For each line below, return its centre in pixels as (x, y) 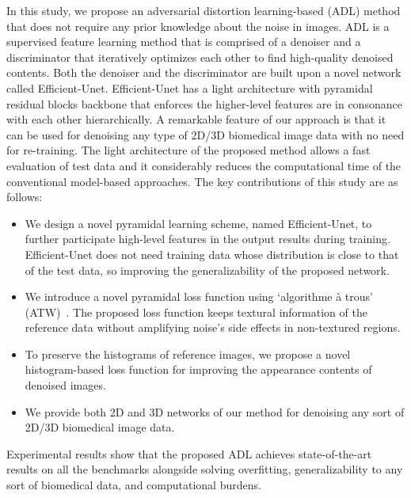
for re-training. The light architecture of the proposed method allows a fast (188, 150)
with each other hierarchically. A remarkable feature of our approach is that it (196, 119)
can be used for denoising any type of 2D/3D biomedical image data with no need (205, 134)
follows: (25, 197)
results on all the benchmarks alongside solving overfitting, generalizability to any (205, 469)
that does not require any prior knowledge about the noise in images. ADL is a (198, 26)
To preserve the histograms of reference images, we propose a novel (188, 354)
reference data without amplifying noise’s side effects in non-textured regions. (213, 327)
